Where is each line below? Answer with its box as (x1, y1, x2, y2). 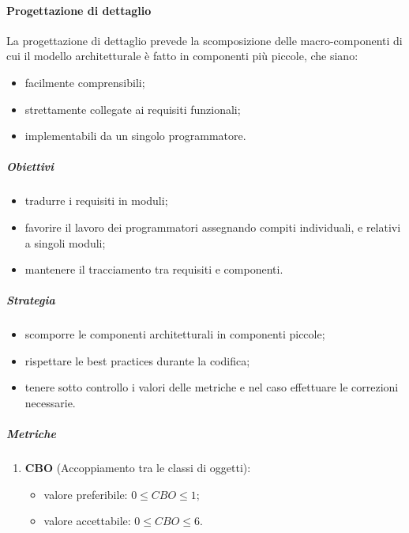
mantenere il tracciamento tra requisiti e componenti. (24, 261, 283, 278)
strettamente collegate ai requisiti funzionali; (24, 100, 241, 117)
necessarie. (24, 395, 76, 411)
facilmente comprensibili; (24, 74, 145, 90)
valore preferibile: (43, 486, 128, 502)
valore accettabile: (43, 512, 131, 529)
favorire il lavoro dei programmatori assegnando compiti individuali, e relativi (24, 218, 401, 235)
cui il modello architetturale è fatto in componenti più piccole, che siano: (6, 47, 358, 64)
